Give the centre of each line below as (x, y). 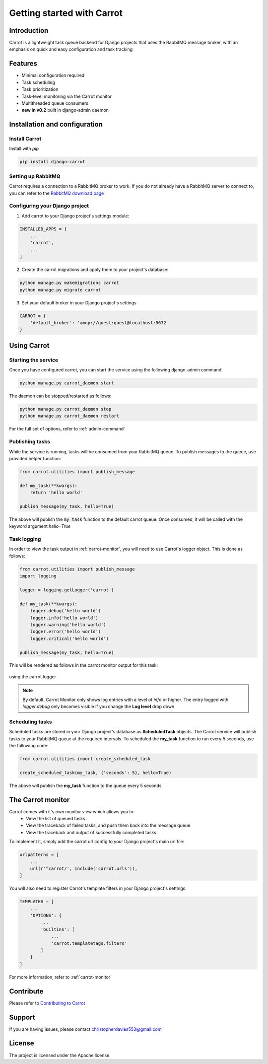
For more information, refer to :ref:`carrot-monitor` (60, 977)
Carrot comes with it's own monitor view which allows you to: (72, 811)
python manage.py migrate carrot (60, 290)
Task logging (25, 539)
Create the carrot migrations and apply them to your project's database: (95, 270)
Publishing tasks (30, 442)
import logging (38, 576)
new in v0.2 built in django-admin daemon (65, 110)
